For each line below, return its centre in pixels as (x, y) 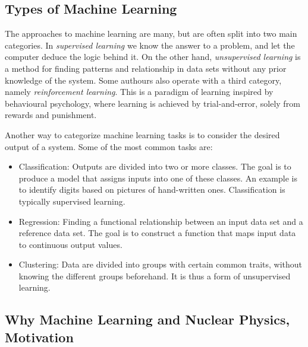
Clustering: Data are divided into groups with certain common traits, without (161, 264)
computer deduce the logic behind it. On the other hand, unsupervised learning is (153, 57)
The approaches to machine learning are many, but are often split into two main (151, 34)
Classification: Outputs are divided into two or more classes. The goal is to (155, 166)
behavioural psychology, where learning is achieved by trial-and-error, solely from (153, 103)
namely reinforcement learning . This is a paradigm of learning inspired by (139, 92)
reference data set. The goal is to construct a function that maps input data (157, 233)
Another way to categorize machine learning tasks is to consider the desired (142, 134)
